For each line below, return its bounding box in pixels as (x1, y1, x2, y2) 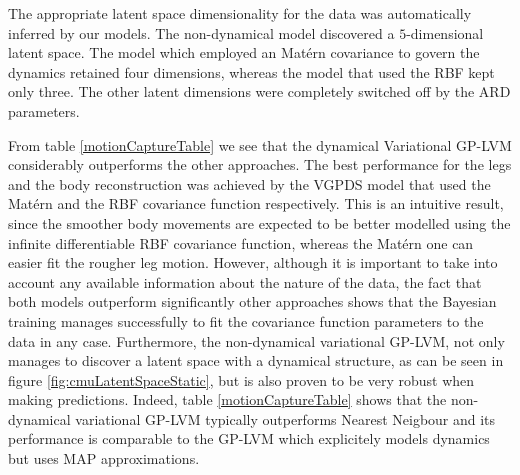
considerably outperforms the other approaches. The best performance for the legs (8, 154, 512, 175)
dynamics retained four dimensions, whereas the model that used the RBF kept (8, 61, 495, 82)
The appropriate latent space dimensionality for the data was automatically (8, 3, 472, 23)
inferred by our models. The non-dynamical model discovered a (8, 22, 395, 43)
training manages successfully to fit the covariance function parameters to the (8, 310, 484, 331)
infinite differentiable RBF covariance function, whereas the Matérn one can (8, 232, 474, 253)
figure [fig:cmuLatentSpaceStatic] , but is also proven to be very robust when (8, 369, 475, 390)
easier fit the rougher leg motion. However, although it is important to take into (8, 252, 498, 273)
